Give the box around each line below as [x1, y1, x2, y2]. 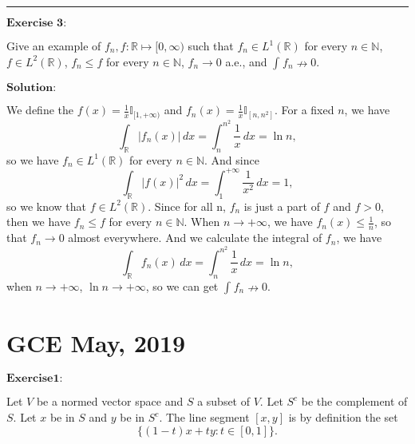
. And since [204, 151, 259, 168]
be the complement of [301, 393, 408, 410]
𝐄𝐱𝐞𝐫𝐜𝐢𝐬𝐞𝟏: [6, 373, 63, 385]
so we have [6, 151, 59, 168]
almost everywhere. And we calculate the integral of [68, 229, 322, 246]
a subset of [197, 393, 251, 410]
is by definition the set [288, 409, 398, 426]
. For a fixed [274, 101, 334, 118]
